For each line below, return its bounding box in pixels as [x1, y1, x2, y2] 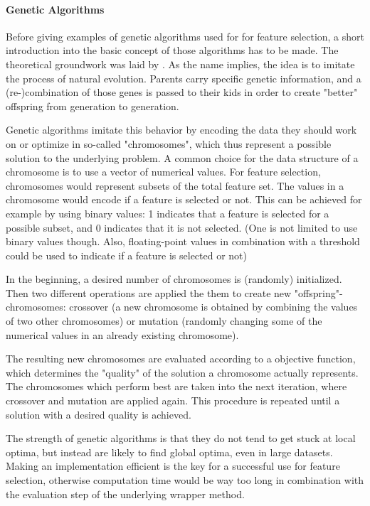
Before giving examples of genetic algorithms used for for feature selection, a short [6, 28, 365, 43]
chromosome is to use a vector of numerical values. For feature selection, [6, 164, 321, 179]
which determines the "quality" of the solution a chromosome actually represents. [6, 365, 359, 379]
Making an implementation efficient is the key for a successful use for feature [6, 458, 340, 473]
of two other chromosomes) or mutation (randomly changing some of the [6, 313, 322, 328]
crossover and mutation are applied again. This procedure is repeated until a [6, 393, 340, 408]
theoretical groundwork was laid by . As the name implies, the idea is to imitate [6, 56, 355, 71]
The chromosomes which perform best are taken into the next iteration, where [6, 379, 347, 394]
